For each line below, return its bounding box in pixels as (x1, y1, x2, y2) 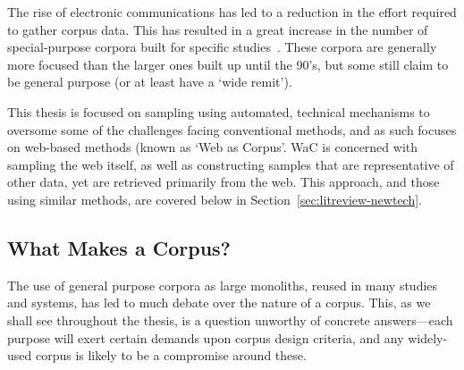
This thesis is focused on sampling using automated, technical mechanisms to (7, 102, 430, 121)
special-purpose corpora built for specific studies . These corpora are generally (7, 38, 437, 56)
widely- (408, 328, 448, 347)
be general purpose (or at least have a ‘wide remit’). (7, 72, 292, 91)
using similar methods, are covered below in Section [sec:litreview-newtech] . (7, 189, 423, 208)
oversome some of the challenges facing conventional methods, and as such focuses (7, 120, 457, 139)
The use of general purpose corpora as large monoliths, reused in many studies (7, 275, 438, 294)
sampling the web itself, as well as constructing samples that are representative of (7, 155, 454, 173)
